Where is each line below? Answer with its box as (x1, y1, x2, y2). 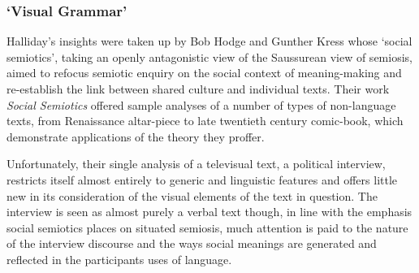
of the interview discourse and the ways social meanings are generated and (6, 235, 377, 252)
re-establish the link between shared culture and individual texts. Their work (6, 80, 390, 97)
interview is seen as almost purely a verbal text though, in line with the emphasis (6, 203, 413, 220)
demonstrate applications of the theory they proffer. (6, 128, 265, 145)
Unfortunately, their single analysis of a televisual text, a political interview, (6, 155, 386, 172)
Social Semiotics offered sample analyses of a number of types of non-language (6, 96, 396, 113)
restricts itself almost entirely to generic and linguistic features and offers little (6, 171, 398, 188)
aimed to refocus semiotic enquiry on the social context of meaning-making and (6, 64, 402, 81)
